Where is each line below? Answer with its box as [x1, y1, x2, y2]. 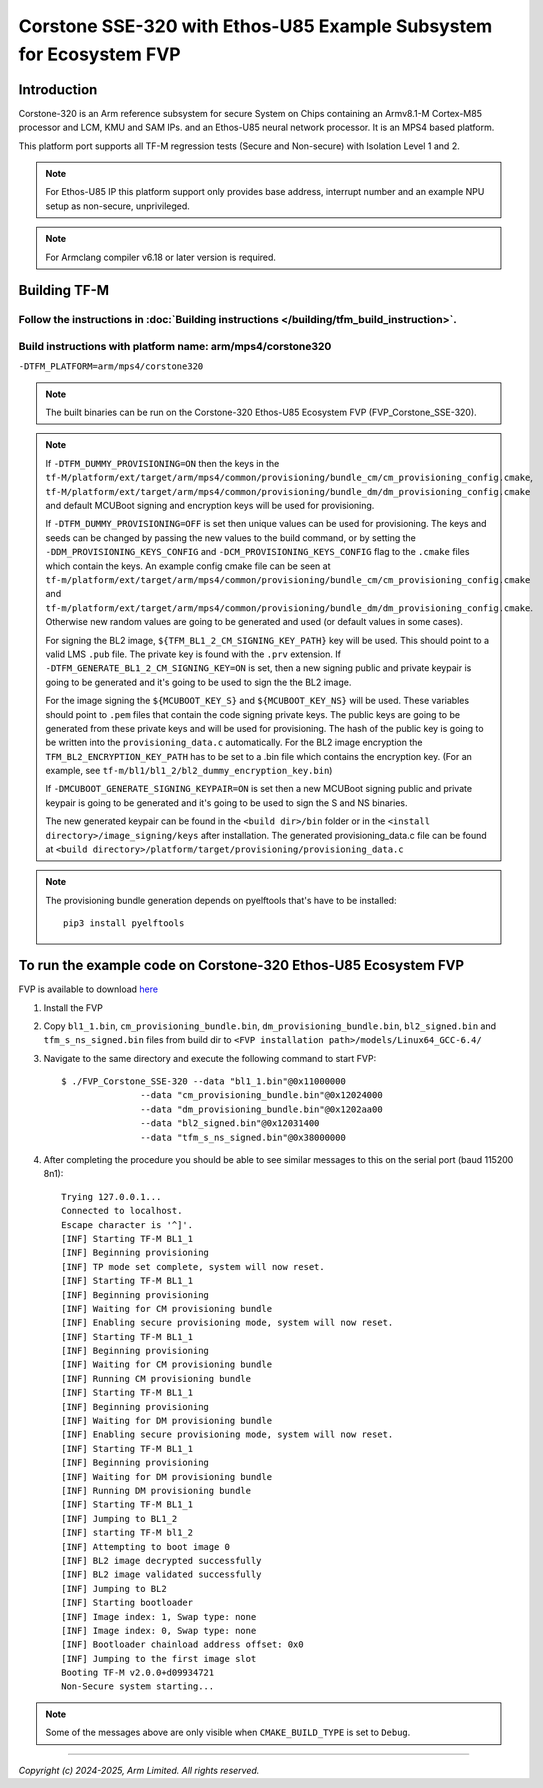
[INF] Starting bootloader [61, 1597, 194, 1609]
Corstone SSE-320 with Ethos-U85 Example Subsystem [18, 15, 493, 37]
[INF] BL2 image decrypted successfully [61, 1555, 262, 1566]
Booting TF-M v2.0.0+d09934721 [61, 1667, 215, 1679]
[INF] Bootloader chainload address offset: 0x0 [61, 1639, 304, 1650]
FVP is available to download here [18, 983, 159, 995]
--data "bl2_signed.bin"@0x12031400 [140, 1118, 320, 1129]
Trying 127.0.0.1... [61, 1191, 162, 1202]
